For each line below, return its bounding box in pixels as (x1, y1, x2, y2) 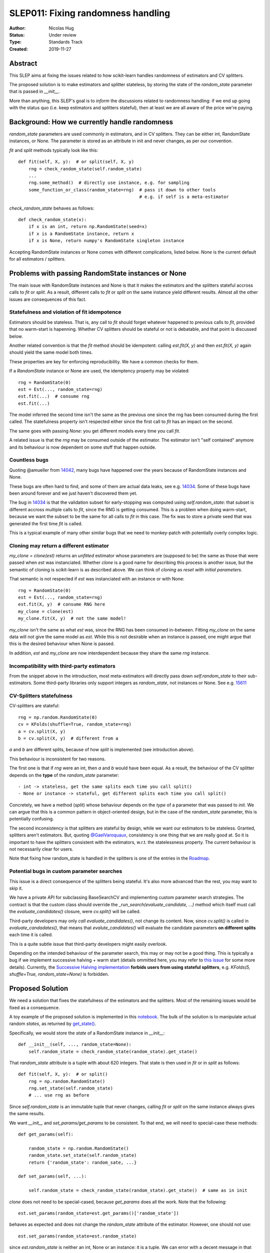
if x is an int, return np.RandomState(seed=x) (28, 224, 147, 230)
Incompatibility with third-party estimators (9, 662, 116, 669)
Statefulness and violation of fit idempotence (9, 309, 121, 316)
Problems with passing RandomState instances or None (9, 269, 187, 278)
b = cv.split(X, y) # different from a (18, 735, 118, 741)
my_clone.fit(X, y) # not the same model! (18, 615, 126, 621)
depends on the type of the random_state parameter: (9, 772, 119, 778)
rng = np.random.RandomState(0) (18, 714, 97, 720)
